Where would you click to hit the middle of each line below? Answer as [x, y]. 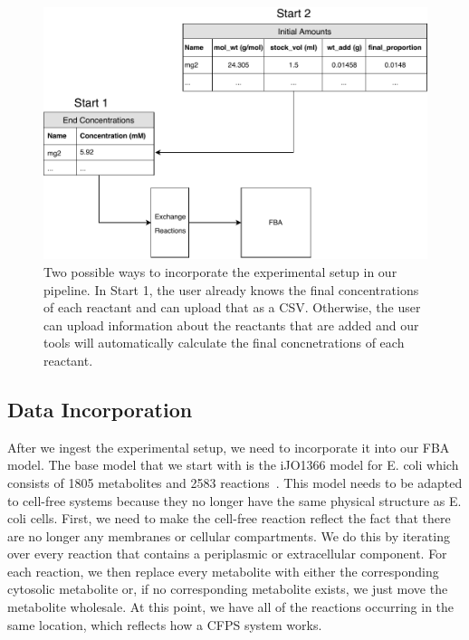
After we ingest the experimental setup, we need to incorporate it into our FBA [229, 447]
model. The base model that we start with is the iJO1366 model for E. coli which [233, 465]
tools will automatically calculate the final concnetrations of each [224, 343]
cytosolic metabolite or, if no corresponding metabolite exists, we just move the [228, 589]
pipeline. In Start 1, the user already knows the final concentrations [231, 289]
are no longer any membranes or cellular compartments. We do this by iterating [229, 535]
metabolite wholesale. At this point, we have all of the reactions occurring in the [231, 607]
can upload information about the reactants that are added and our [231, 325]
